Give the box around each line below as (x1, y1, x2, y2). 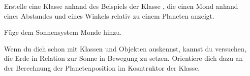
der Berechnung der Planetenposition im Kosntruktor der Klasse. (4, 62, 200, 73)
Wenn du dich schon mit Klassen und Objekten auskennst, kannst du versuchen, (4, 43, 247, 53)
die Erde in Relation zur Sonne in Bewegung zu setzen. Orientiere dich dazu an (4, 53, 243, 63)
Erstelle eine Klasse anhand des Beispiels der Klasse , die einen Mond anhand (4, 1, 238, 11)
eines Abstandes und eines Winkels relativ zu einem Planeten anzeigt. (4, 10, 215, 21)
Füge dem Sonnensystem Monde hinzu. (4, 27, 122, 37)
